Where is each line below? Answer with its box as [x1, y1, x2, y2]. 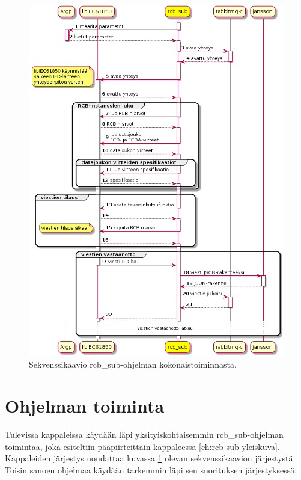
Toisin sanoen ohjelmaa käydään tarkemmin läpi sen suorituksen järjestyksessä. [5, 463, 297, 476]
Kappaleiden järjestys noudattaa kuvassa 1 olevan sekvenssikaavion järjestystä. [5, 452, 296, 464]
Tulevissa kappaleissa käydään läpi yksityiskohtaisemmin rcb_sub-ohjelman [5, 428, 284, 440]
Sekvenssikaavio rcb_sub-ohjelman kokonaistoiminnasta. [29, 358, 237, 371]
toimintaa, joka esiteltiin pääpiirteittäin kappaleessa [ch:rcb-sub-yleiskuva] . [5, 440, 280, 452]
